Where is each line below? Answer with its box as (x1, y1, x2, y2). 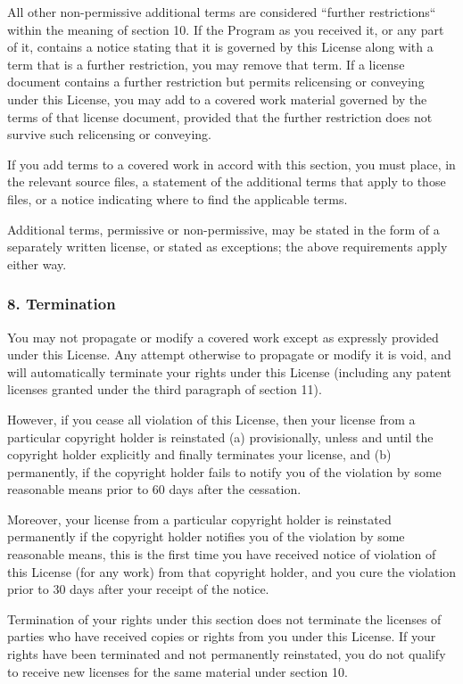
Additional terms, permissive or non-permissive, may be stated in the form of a (7, 219, 440, 238)
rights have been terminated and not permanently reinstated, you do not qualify (7, 645, 446, 663)
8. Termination (7, 293, 116, 315)
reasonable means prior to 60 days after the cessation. (7, 480, 302, 499)
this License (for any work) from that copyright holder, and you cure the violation (7, 562, 457, 581)
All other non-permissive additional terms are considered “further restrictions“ (7, 3, 436, 21)
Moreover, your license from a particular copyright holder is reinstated (7, 509, 392, 528)
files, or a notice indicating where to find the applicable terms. (7, 189, 348, 208)
